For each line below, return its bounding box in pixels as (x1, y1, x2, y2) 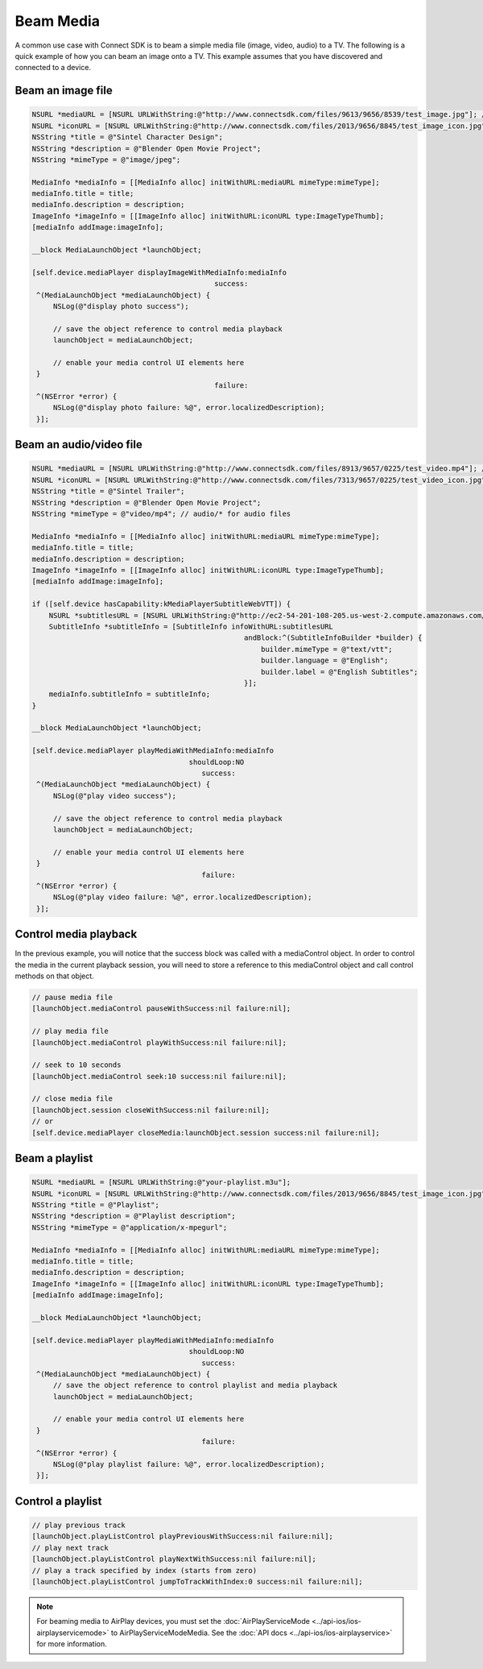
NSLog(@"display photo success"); (52, 301, 189, 310)
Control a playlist (14, 1494, 102, 1508)
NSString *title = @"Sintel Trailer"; (31, 487, 185, 496)
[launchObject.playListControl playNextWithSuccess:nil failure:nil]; (31, 1555, 317, 1563)
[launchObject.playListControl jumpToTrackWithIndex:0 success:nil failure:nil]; (31, 1576, 364, 1586)
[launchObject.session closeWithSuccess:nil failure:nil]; (31, 1105, 270, 1115)
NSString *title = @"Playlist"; (31, 1201, 160, 1210)
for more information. (36, 1639, 108, 1649)
